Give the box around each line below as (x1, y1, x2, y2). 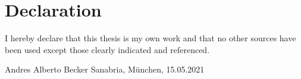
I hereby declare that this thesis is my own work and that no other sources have (5, 32, 296, 44)
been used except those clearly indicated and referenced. (5, 43, 210, 55)
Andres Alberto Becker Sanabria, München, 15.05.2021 (5, 63, 205, 75)
